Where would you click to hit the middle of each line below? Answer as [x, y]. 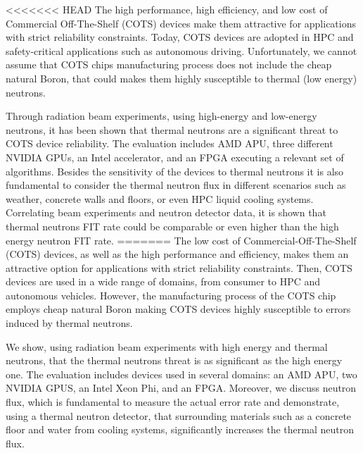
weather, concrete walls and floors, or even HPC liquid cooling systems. [160, 198]
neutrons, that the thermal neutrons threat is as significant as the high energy [174, 360]
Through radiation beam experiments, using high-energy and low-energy [161, 116]
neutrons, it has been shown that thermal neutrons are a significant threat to [172, 129]
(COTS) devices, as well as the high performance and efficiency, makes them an [177, 254]
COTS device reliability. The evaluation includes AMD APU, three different [170, 143]
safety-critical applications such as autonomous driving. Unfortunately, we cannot [181, 50]
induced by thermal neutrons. [69, 323]
